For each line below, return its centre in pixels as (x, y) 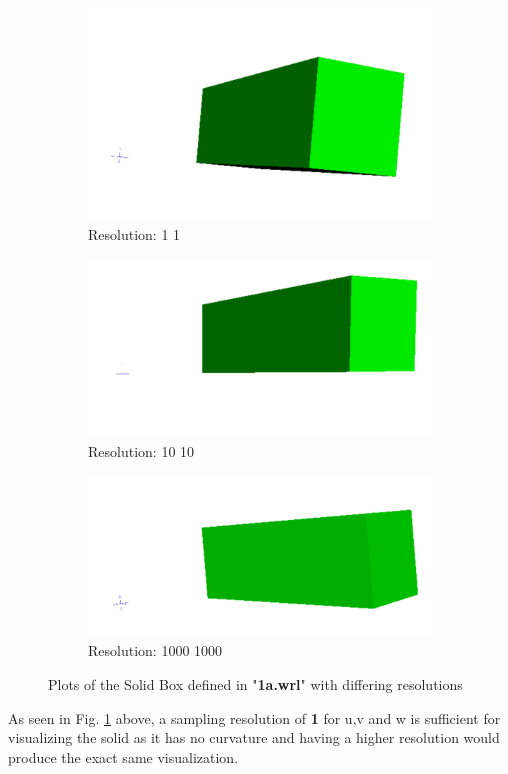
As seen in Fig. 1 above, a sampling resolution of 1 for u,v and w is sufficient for (254, 717)
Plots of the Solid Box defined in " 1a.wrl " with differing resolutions (255, 683)
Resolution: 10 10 (141, 451)
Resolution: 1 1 (134, 234)
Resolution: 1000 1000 (155, 650)
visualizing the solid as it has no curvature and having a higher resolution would (254, 737)
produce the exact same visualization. (123, 756)
